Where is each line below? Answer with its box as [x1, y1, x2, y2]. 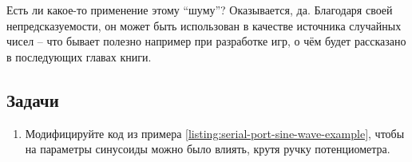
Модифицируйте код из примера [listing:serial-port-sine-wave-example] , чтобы [25, 124, 405, 141]
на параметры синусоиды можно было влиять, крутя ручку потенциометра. [25, 140, 390, 157]
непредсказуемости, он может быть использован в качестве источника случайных [6, 17, 402, 34]
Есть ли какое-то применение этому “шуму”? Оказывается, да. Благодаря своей [6, 2, 393, 18]
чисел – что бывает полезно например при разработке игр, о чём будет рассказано [6, 33, 406, 49]
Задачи [6, 87, 59, 112]
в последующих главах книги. [6, 48, 152, 65]
